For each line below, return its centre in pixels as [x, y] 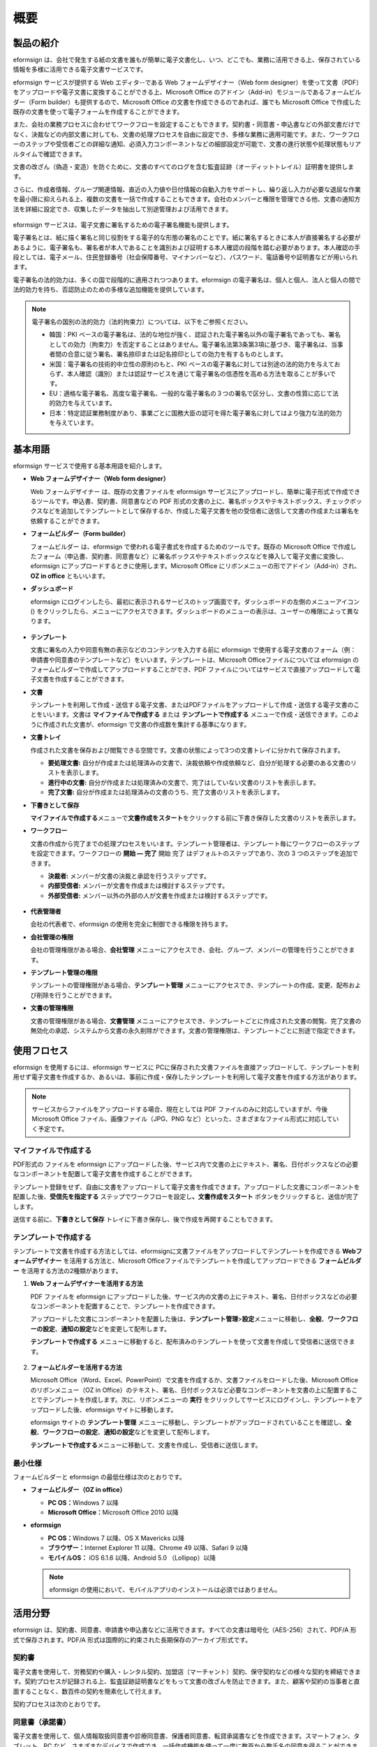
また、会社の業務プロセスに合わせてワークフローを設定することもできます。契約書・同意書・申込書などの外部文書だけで [187, 124]
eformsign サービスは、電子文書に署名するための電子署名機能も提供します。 [123, 224]
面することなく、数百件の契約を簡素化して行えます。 [89, 1691]
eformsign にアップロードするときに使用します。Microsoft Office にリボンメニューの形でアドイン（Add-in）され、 [195, 566]
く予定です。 [50, 1129]
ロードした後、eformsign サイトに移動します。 [110, 1409]
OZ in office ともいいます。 [70, 576]
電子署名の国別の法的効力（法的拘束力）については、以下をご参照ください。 [142, 322]
